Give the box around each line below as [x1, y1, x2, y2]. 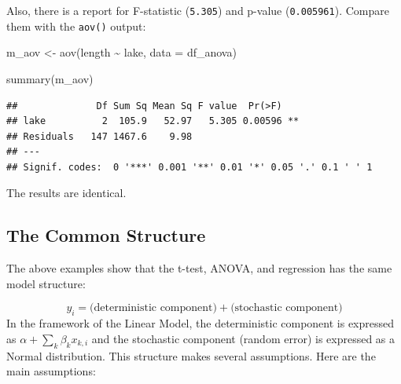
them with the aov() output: [6, 17, 146, 34]
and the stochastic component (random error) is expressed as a [91, 330, 395, 346]
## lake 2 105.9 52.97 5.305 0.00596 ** [6, 115, 300, 127]
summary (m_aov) [6, 70, 94, 86]
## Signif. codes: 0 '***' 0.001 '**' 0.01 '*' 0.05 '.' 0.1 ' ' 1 [6, 161, 373, 173]
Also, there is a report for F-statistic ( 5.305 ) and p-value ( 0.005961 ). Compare [6, 2, 389, 18]
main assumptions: [6, 363, 96, 379]
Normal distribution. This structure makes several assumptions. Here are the [6, 347, 376, 364]
